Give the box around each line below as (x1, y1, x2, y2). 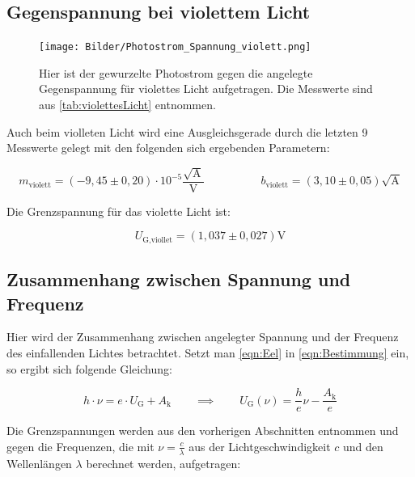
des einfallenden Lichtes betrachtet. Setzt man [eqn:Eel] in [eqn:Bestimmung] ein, (6, 344, 409, 361)
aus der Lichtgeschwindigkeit (188, 437, 331, 454)
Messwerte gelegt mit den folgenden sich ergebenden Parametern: (6, 139, 330, 156)
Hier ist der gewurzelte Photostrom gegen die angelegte (39, 64, 313, 81)
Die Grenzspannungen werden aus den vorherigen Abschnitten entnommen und (6, 422, 399, 439)
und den (343, 437, 383, 454)
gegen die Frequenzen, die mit (6, 437, 155, 454)
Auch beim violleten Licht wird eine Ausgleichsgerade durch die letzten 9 (6, 123, 368, 140)
